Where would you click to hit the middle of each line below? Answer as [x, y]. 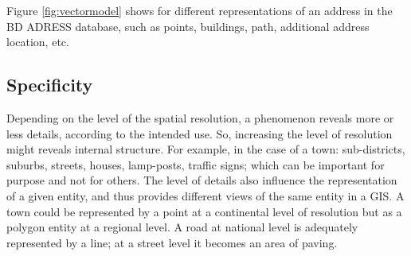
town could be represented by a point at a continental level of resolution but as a [204, 211]
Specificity [50, 85]
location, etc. [38, 42]
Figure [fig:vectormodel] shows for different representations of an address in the [200, 10]
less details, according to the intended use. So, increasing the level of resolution [200, 133]
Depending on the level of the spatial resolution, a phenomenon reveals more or [200, 117]
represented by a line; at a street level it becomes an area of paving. [172, 242]
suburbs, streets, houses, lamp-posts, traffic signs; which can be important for [196, 164]
